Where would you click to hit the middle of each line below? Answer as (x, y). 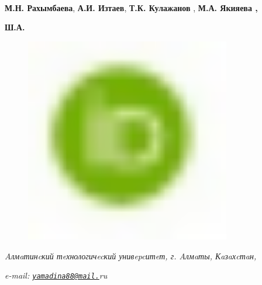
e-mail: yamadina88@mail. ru (56, 275)
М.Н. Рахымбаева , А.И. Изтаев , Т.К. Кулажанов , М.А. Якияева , (131, 7)
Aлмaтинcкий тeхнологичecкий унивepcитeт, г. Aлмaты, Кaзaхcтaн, (131, 256)
